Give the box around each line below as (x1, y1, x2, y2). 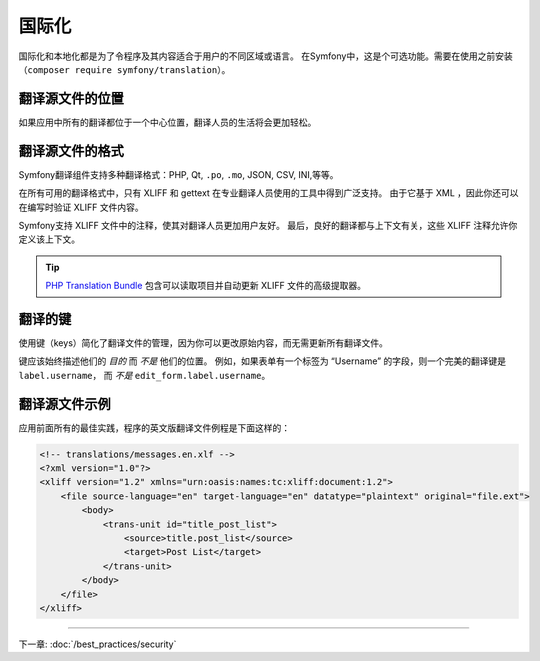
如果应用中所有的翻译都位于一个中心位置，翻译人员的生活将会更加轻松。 (18, 116, 317, 128)
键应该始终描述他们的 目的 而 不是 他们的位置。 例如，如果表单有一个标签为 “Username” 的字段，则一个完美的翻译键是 (18, 355, 507, 367)
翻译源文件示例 (18, 395, 111, 412)
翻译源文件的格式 (18, 142, 124, 159)
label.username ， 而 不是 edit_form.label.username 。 (18, 369, 271, 381)
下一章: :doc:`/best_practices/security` (18, 638, 177, 650)
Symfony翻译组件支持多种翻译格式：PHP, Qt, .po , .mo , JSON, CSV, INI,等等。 (18, 168, 339, 180)
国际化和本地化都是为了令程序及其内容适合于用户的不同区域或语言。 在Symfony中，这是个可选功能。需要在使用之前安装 (18, 50, 514, 62)
